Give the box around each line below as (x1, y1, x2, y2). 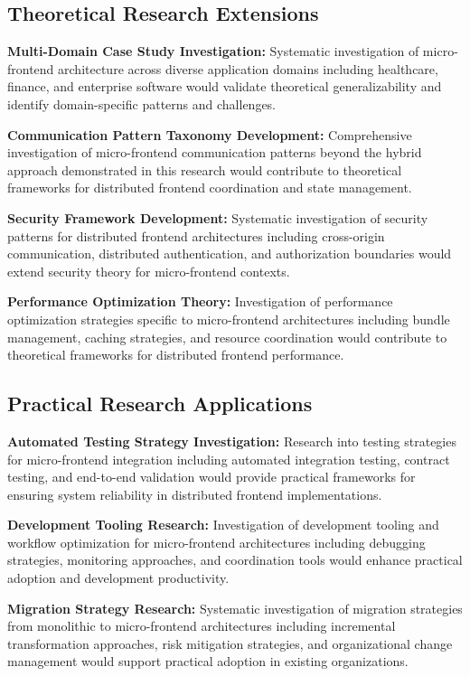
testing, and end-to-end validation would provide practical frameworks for (7, 467, 416, 486)
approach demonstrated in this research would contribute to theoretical (7, 160, 402, 179)
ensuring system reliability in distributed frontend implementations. (7, 484, 382, 503)
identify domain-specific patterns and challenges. (7, 94, 277, 113)
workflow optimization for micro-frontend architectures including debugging (7, 532, 426, 551)
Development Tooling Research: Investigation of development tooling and (7, 515, 439, 534)
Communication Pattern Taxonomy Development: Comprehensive (7, 125, 412, 144)
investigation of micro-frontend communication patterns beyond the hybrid (7, 143, 422, 162)
